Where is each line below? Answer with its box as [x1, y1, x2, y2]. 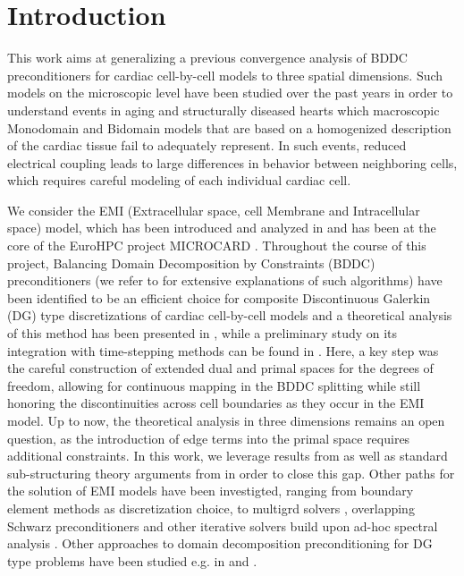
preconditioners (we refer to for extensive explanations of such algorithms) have [7, 271, 443, 290]
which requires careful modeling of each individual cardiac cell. [7, 171, 351, 190]
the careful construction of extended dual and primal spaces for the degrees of [7, 359, 434, 377]
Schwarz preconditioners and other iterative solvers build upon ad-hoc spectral [7, 516, 438, 535]
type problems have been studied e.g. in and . [7, 551, 257, 570]
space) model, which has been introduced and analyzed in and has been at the [7, 218, 436, 237]
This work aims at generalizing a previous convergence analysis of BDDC [7, 48, 408, 67]
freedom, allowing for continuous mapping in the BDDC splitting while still [7, 376, 421, 394]
